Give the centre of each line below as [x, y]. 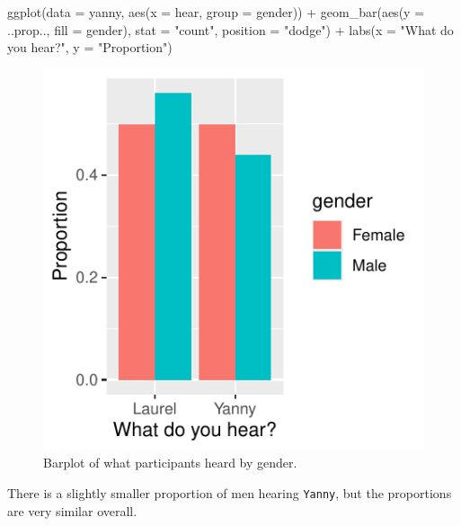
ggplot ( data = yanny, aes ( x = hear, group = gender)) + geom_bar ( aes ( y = [216, 12]
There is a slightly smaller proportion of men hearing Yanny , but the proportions [230, 492]
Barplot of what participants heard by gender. [170, 463]
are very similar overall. [72, 510]
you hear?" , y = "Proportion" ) [90, 47]
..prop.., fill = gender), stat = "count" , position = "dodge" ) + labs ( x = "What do [230, 29]
